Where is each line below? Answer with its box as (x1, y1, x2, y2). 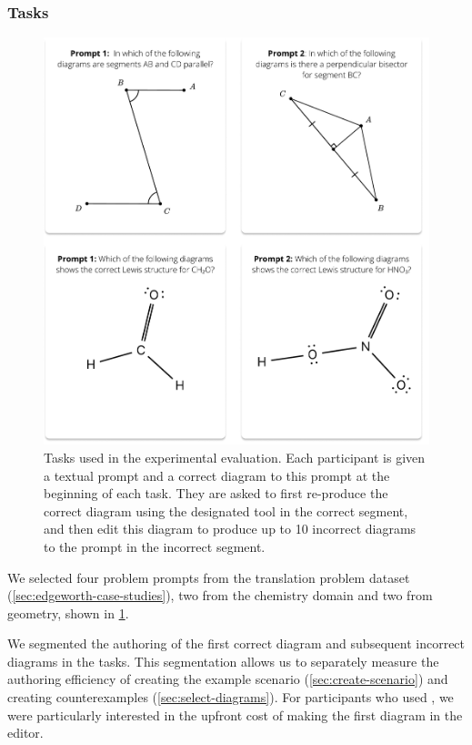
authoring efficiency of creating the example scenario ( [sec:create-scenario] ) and (7, 669, 448, 689)
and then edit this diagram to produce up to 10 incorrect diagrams (44, 519, 417, 538)
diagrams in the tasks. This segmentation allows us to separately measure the (7, 651, 439, 670)
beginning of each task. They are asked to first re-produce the (44, 484, 388, 503)
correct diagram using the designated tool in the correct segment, (44, 501, 408, 520)
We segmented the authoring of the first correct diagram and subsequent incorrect (7, 634, 466, 653)
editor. (7, 723, 44, 742)
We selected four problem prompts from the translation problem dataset (7, 567, 410, 587)
